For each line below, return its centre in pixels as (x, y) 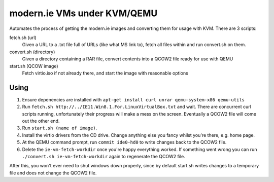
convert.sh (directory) (32, 52)
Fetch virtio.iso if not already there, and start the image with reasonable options (105, 73)
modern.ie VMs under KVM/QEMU (83, 13)
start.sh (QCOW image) (34, 66)
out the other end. (41, 121)
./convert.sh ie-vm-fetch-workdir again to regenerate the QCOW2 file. (104, 156)
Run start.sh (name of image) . (60, 128)
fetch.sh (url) (23, 38)
